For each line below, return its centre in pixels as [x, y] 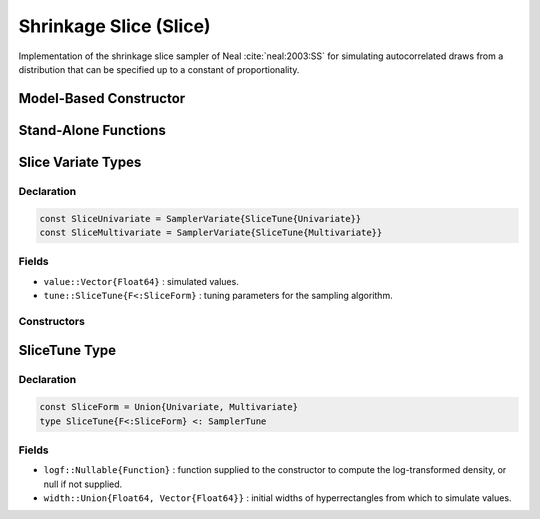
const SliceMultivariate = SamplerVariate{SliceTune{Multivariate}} [211, 232]
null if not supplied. [83, 484]
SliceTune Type [67, 350]
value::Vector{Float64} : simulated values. [141, 281]
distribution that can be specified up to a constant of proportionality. [159, 69]
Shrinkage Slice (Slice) [114, 26]
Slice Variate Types [80, 161]
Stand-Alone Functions [92, 130]
